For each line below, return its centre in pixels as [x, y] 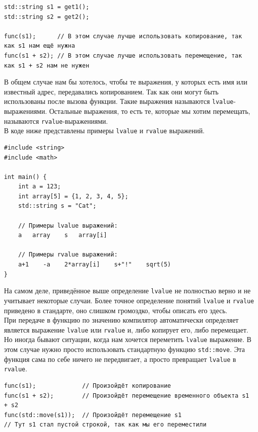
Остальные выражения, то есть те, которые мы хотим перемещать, [150, 111]
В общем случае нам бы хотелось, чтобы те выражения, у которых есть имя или [126, 82]
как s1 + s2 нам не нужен [47, 65]
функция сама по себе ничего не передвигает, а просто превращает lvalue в [120, 359]
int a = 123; [39, 187]
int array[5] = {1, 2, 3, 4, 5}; [73, 196]
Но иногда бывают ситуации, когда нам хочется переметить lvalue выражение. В [128, 339]
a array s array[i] [63, 235]
